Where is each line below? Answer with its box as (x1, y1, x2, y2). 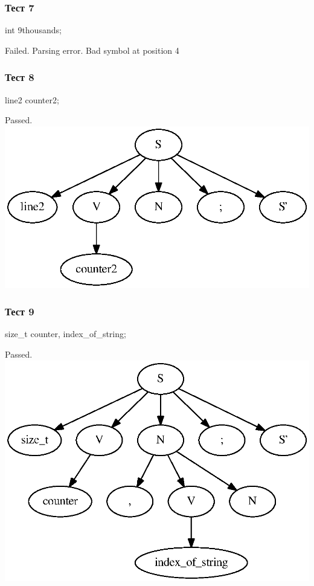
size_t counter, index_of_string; (5, 327, 126, 340)
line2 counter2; (5, 93, 59, 106)
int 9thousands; (5, 24, 62, 36)
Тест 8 (5, 69, 34, 85)
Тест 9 (5, 304, 34, 319)
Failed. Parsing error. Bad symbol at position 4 (5, 43, 179, 56)
